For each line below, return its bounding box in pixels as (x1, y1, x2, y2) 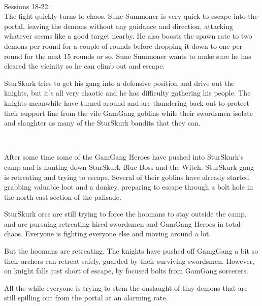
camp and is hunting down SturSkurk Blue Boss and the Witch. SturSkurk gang (4, 161, 254, 172)
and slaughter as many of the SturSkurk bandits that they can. (4, 117, 201, 128)
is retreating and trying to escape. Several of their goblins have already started (4, 171, 249, 182)
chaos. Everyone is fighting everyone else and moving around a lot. (4, 228, 211, 239)
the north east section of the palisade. (4, 191, 121, 202)
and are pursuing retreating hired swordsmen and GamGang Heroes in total (4, 218, 241, 229)
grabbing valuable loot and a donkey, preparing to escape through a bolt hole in (4, 181, 253, 192)
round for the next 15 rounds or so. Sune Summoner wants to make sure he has (4, 50, 251, 61)
